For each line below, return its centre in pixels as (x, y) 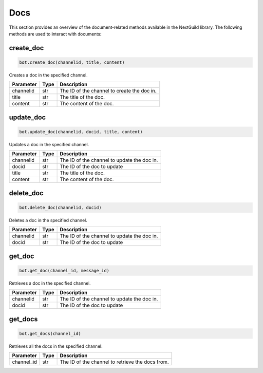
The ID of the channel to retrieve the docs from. (114, 362)
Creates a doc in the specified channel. (48, 75)
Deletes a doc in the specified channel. (48, 220)
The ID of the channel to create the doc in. (108, 91)
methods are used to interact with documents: (55, 34)
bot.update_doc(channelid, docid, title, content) (81, 132)
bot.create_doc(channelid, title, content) (72, 62)
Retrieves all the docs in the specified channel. (56, 346)
